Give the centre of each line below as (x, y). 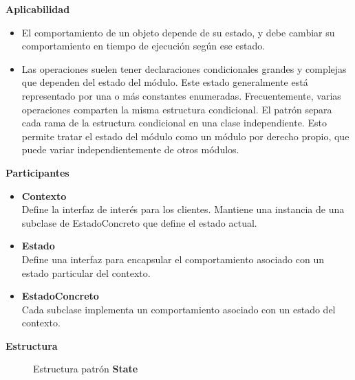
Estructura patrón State (86, 369)
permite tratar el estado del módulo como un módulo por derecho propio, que (185, 136)
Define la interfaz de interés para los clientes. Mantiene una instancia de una (183, 209)
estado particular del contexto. (86, 272)
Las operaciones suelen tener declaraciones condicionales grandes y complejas (184, 68)
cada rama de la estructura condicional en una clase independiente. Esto (174, 123)
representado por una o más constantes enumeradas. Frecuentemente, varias (181, 95)
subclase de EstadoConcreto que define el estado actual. (139, 222)
